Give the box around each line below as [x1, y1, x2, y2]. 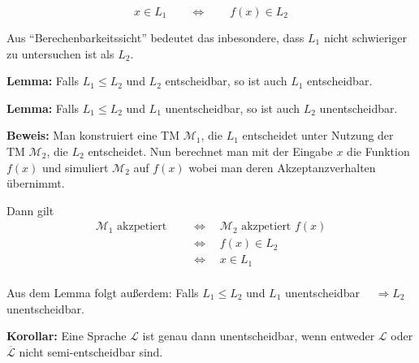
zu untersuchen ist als [6, 45, 114, 62]
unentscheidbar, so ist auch [165, 99, 300, 116]
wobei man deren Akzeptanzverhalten [188, 158, 376, 175]
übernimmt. [6, 175, 65, 192]
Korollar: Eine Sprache [6, 327, 127, 344]
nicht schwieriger [323, 29, 407, 45]
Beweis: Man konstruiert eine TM [6, 127, 180, 144]
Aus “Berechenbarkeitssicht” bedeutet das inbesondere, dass [6, 29, 305, 45]
